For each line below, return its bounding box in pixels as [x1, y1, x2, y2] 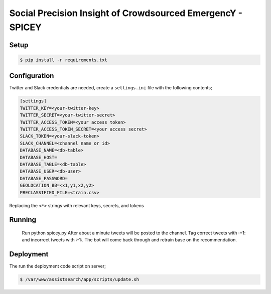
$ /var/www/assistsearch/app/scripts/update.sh [20, 276, 139, 282]
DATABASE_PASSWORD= [20, 176, 68, 181]
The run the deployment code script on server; [9, 263, 106, 269]
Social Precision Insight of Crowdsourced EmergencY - [9, 8, 243, 19]
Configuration [9, 72, 54, 80]
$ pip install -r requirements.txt [20, 57, 107, 63]
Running [9, 216, 37, 224]
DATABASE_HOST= [20, 155, 57, 160]
